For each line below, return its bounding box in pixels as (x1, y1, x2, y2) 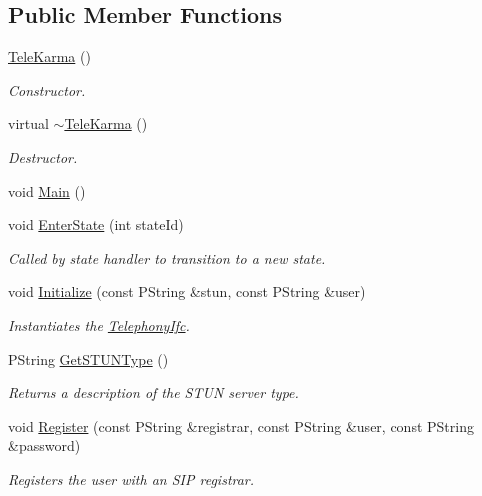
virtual (8, 113, 49, 134)
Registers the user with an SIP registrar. (8, 468, 255, 489)
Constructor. (8, 79, 86, 100)
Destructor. (8, 146, 78, 167)
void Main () (8, 180, 86, 201)
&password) (8, 435, 81, 456)
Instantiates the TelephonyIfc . (8, 314, 190, 335)
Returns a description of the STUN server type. (8, 382, 299, 403)
